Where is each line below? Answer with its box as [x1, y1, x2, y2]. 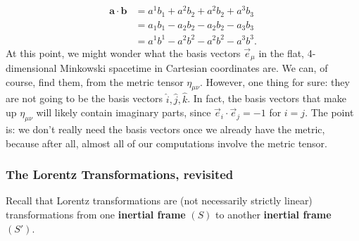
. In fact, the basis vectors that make [187, 91, 346, 106]
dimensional [6, 61, 57, 75]
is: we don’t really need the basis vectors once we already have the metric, [6, 122, 325, 137]
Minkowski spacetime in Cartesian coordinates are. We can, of [60, 61, 328, 75]
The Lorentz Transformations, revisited [6, 166, 234, 183]
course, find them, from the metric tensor [6, 74, 184, 89]
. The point [305, 105, 354, 120]
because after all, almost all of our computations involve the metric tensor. [6, 135, 328, 150]
